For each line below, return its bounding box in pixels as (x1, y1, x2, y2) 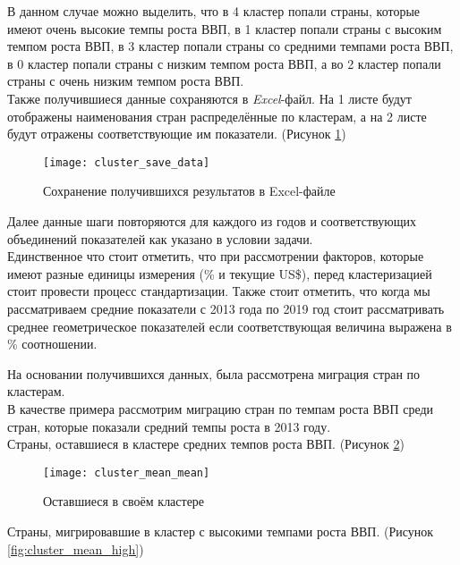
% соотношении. (7, 334, 98, 353)
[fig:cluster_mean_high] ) (7, 539, 144, 558)
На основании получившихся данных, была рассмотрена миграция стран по (7, 364, 421, 383)
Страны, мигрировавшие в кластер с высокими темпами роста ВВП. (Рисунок (7, 521, 434, 540)
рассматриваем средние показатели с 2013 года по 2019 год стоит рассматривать (7, 299, 445, 317)
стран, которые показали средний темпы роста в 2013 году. (7, 417, 331, 435)
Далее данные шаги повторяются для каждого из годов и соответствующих (7, 212, 416, 230)
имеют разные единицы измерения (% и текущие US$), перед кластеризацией (7, 264, 432, 282)
